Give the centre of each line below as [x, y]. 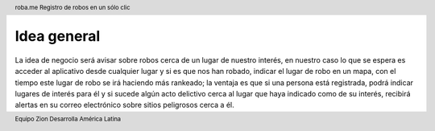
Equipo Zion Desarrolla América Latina [68, 119]
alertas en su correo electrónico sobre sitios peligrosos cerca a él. [124, 105]
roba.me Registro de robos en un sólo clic [72, 7]
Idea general [58, 37]
